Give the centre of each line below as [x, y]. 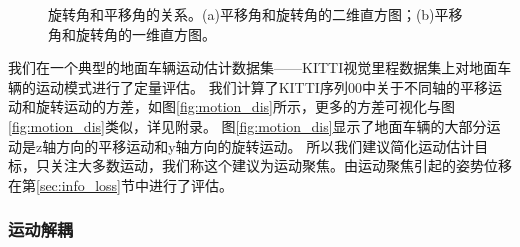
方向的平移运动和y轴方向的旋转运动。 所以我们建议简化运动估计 [265, 145]
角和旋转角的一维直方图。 [132, 33]
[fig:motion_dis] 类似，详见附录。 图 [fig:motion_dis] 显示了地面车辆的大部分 [247, 125]
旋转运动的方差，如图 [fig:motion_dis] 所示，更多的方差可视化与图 [245, 106]
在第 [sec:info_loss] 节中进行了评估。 [121, 184]
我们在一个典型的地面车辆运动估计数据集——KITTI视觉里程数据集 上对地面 [253, 67]
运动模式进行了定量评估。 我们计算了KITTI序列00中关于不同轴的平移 [261, 86]
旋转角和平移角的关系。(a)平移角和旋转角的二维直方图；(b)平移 [255, 14]
